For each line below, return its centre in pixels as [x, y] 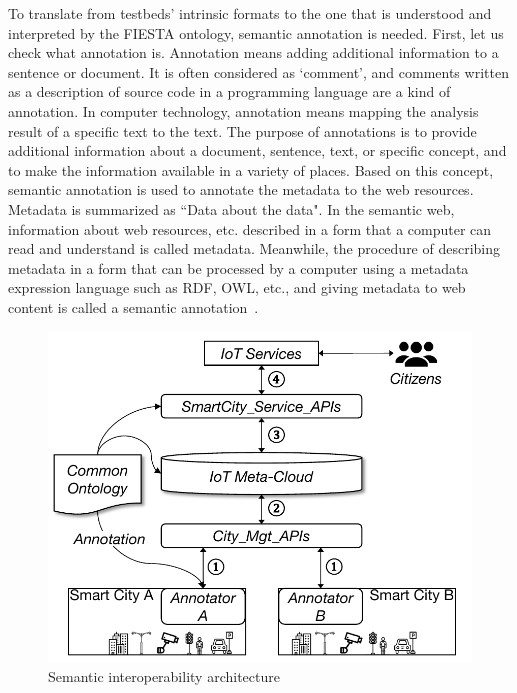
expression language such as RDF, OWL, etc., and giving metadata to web [237, 287]
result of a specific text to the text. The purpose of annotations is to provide [242, 130]
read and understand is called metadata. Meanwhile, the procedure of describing [254, 248]
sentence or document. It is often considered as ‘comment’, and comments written [258, 71]
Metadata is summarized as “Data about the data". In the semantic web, [231, 208]
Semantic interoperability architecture [164, 675]
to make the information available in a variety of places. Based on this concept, [251, 169]
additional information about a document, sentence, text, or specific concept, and [257, 150]
